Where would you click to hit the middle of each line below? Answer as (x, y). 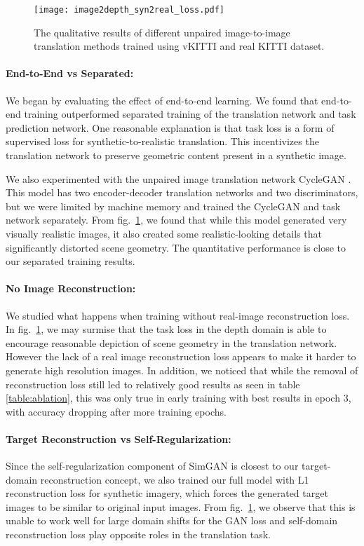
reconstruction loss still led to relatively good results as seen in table (153, 384)
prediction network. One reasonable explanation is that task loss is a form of (170, 127)
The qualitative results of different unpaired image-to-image (162, 32)
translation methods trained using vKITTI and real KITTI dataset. (179, 46)
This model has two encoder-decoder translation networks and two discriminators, (182, 192)
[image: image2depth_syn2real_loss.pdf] (129, 10)
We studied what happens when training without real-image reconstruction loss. (178, 315)
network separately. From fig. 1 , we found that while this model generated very (176, 220)
